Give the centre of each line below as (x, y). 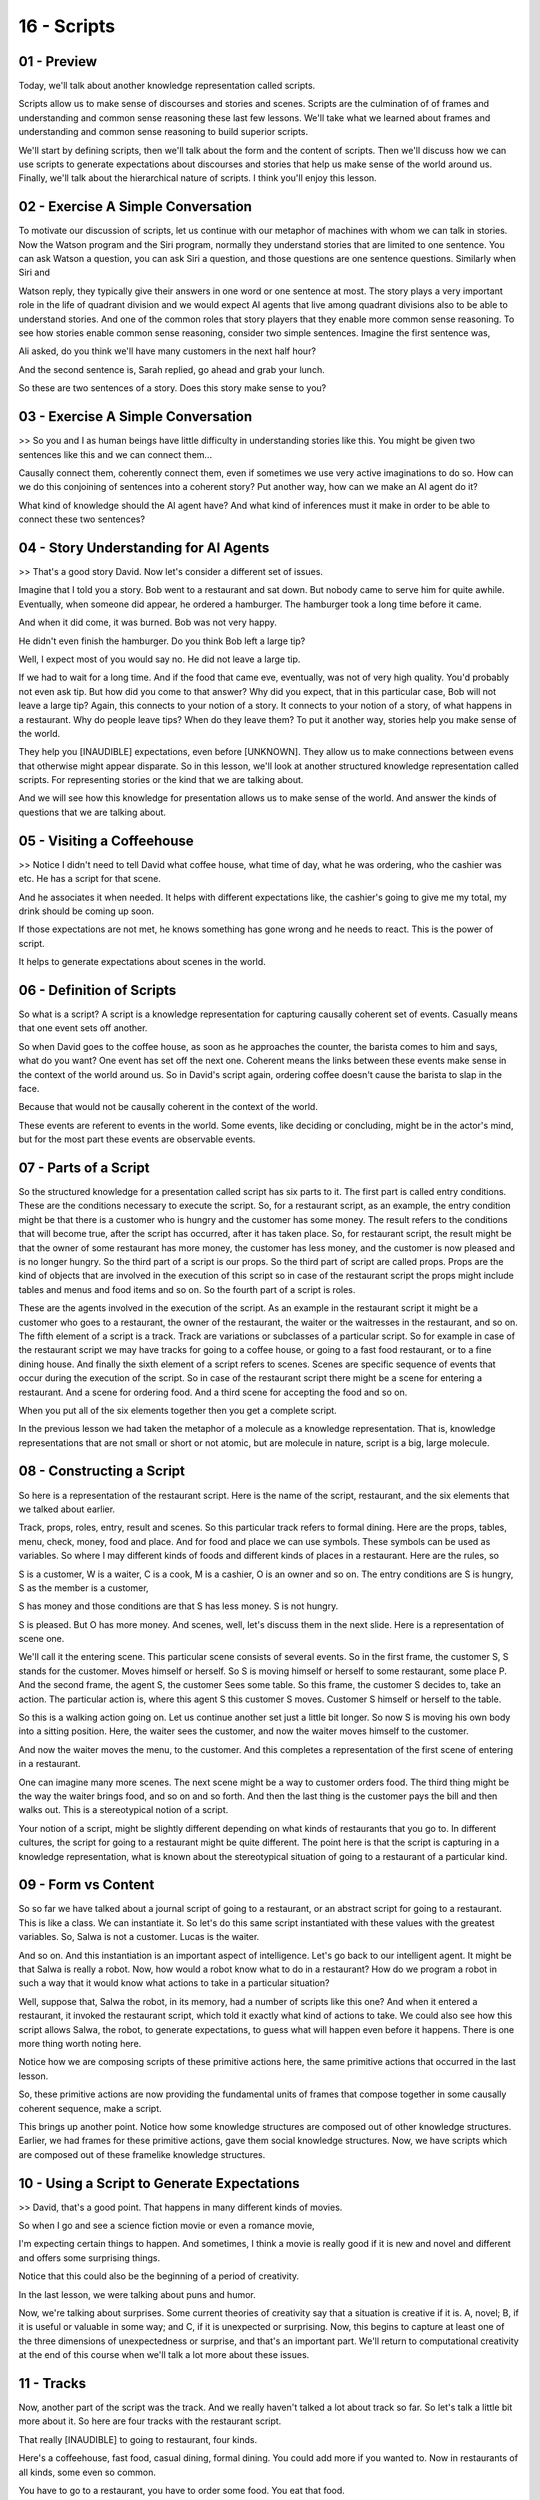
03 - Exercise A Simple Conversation (135, 416)
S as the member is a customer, (83, 1587)
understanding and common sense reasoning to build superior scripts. (163, 132)
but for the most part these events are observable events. (137, 1139)
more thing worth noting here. (80, 2043)
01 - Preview (58, 61)
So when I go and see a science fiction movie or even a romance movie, (166, 2226)
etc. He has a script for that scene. (90, 879)
